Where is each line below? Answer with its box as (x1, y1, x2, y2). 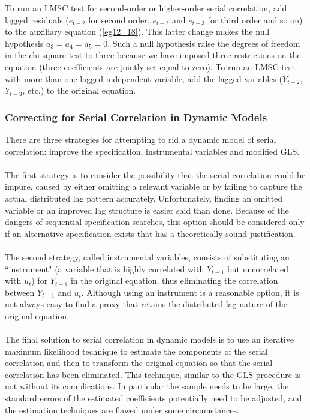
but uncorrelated (227, 262, 288, 275)
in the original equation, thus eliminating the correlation (70, 274, 278, 287)
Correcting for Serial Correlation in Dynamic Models (5, 109, 267, 124)
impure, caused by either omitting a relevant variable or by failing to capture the (5, 180, 302, 193)
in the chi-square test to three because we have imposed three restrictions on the (5, 49, 301, 61)
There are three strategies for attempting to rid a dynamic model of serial (5, 133, 276, 145)
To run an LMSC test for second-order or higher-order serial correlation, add (5, 2, 287, 14)
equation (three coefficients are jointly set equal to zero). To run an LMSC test (5, 60, 295, 73)
